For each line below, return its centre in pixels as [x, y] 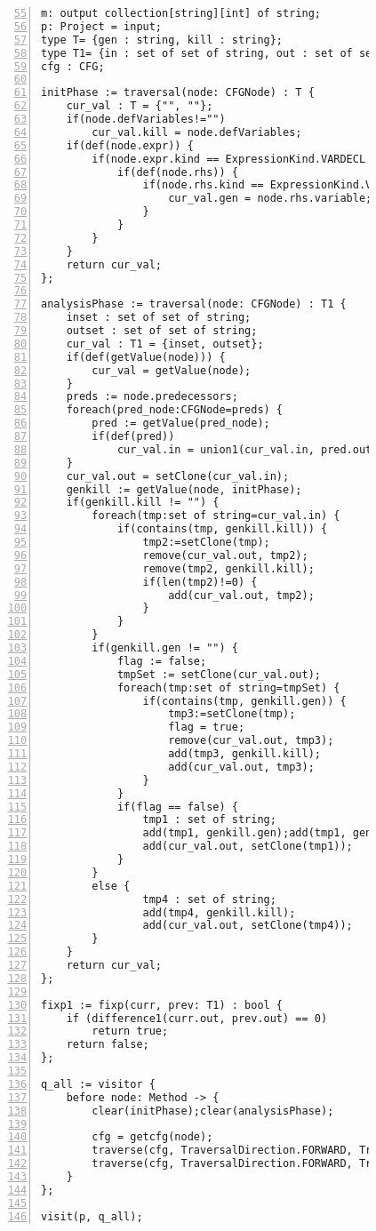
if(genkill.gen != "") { [165, 648]
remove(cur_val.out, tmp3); [251, 741]
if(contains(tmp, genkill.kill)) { [222, 529]
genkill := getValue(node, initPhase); [184, 489]
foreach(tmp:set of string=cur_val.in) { [216, 516]
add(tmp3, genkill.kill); [244, 754]
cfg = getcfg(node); [152, 1137]
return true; [130, 1031]
